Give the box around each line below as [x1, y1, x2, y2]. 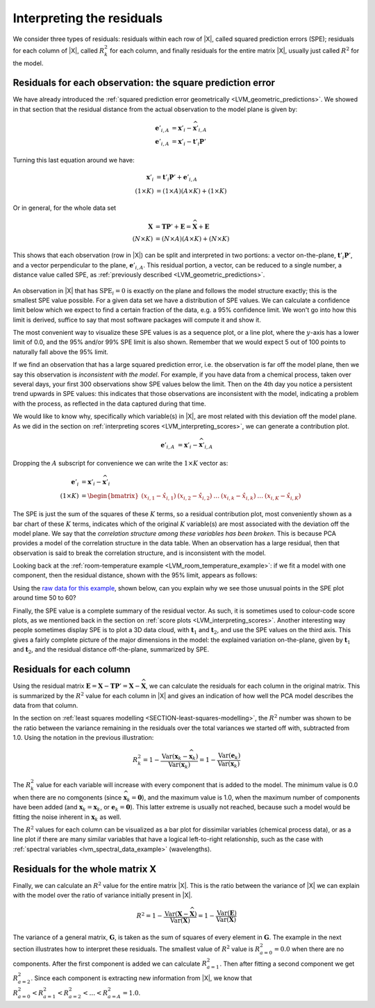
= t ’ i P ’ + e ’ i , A [156, 174, 198, 183]
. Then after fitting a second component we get [219, 959, 355, 968]
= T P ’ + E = [155, 222, 192, 231]
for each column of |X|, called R [12, 46, 105, 55]
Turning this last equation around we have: [12, 156, 135, 164]
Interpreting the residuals [12, 10, 163, 26]
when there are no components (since [12, 793, 122, 802]
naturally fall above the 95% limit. [12, 347, 109, 356]
